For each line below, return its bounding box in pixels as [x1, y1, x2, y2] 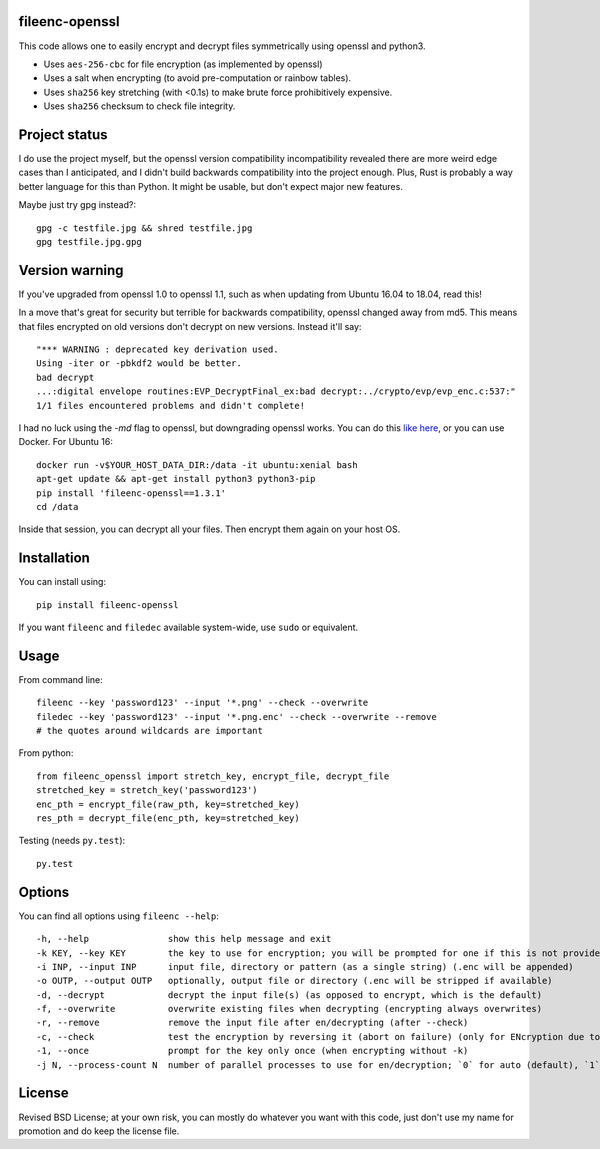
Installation [18, 550, 90, 567]
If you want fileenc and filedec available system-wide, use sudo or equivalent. [18, 621, 359, 633]
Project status [18, 126, 109, 143]
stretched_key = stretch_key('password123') [36, 785, 259, 796]
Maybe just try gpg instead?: [18, 199, 137, 211]
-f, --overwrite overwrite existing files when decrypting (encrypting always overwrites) [36, 1003, 543, 1015]
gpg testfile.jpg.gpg [36, 236, 142, 247]
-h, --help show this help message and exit [36, 933, 332, 945]
